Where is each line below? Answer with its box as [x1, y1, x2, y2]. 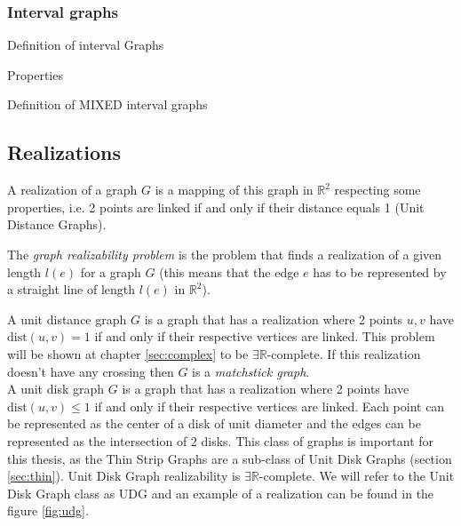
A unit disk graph [7, 379, 105, 398]
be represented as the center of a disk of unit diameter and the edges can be [7, 414, 421, 433]
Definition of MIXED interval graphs [7, 95, 208, 114]
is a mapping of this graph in [155, 180, 314, 199]
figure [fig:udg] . [7, 501, 89, 520]
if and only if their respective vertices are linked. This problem [94, 327, 435, 346]
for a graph [80, 262, 141, 281]
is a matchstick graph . [192, 362, 310, 380]
